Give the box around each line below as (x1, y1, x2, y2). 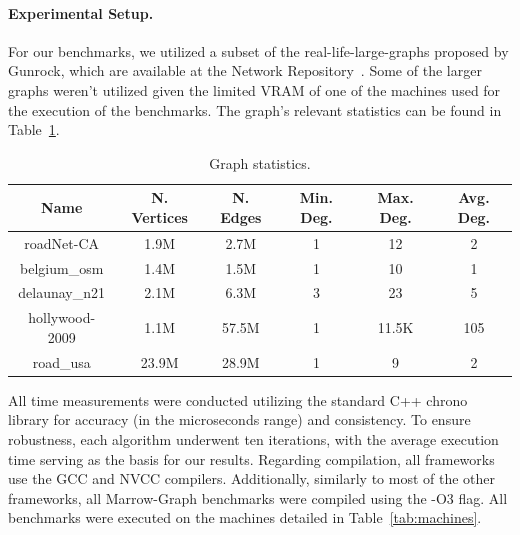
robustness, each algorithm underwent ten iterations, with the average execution (8, 429, 499, 450)
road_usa (32, 351, 91, 372)
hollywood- (28, 307, 96, 328)
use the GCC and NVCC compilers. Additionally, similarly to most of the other (8, 468, 496, 489)
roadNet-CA (24, 232, 100, 253)
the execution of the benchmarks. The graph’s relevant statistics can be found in (8, 99, 502, 120)
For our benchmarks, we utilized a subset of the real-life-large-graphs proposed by (8, 40, 509, 61)
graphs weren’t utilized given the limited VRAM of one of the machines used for (8, 79, 501, 100)
